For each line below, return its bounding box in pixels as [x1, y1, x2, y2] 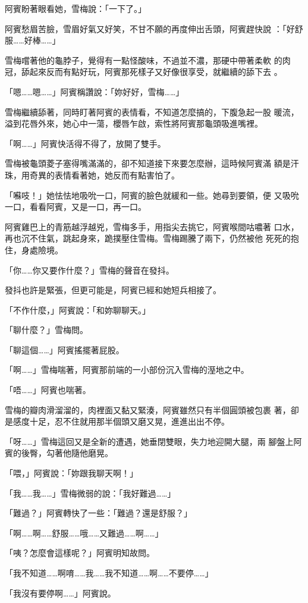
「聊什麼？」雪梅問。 [5, 324, 88, 336]
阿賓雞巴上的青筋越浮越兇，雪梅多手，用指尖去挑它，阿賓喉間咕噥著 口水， [5, 220, 299, 233]
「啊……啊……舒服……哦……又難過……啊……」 [5, 526, 164, 539]
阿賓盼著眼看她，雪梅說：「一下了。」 [5, 2, 146, 14]
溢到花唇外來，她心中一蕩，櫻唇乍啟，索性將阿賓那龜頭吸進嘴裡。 [5, 117, 263, 130]
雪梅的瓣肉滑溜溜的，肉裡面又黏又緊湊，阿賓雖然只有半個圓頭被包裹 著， [5, 403, 291, 416]
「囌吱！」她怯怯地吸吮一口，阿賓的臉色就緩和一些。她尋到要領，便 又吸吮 [5, 189, 299, 201]
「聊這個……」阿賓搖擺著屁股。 [5, 343, 124, 356]
